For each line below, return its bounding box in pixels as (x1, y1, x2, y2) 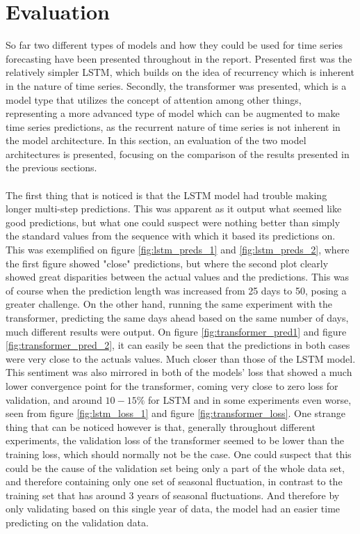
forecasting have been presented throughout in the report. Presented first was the (6, 51, 352, 65)
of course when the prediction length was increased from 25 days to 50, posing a (6, 283, 347, 297)
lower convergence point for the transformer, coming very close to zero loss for (6, 378, 338, 393)
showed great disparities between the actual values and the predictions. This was (6, 269, 350, 284)
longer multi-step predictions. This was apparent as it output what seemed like (6, 201, 342, 216)
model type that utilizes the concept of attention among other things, (6, 92, 302, 107)
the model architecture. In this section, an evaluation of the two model (6, 133, 306, 148)
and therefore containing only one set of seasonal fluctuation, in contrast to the (6, 474, 343, 489)
